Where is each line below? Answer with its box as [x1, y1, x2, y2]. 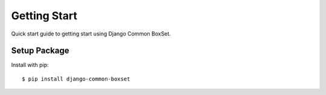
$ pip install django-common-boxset [22, 75, 130, 82]
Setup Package [11, 46, 69, 56]
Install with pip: [11, 61, 49, 69]
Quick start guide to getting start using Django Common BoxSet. [11, 30, 171, 37]
